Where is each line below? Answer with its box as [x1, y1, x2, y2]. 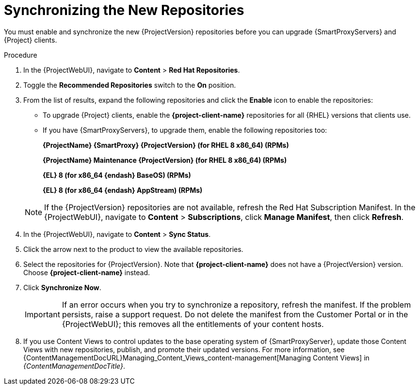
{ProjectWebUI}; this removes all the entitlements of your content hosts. [62, 319, 324, 329]
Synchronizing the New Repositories [4, 2, 244, 18]
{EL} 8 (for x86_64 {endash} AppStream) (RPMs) [43, 186, 203, 194]
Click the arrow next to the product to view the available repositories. [23, 245, 243, 253]
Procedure [4, 50, 37, 59]
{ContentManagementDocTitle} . [23, 361, 125, 370]
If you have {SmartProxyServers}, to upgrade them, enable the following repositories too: [43, 125, 327, 134]
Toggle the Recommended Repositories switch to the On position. [23, 80, 236, 89]
